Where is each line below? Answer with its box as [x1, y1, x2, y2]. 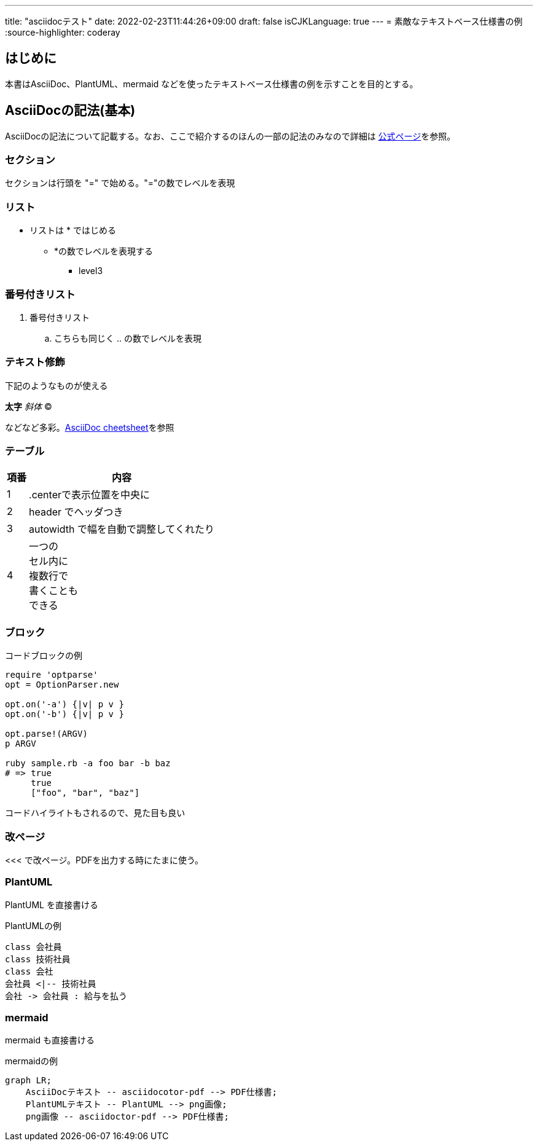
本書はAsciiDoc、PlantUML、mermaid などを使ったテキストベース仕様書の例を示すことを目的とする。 [5, 78, 418, 89]
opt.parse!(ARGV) [5, 729, 88, 739]
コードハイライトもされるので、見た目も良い [5, 807, 185, 818]
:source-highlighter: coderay [5, 27, 120, 37]
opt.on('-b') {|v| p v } [5, 709, 124, 720]
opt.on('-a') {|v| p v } [5, 699, 124, 710]
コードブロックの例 [5, 650, 82, 661]
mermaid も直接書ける [5, 1035, 95, 1046]
